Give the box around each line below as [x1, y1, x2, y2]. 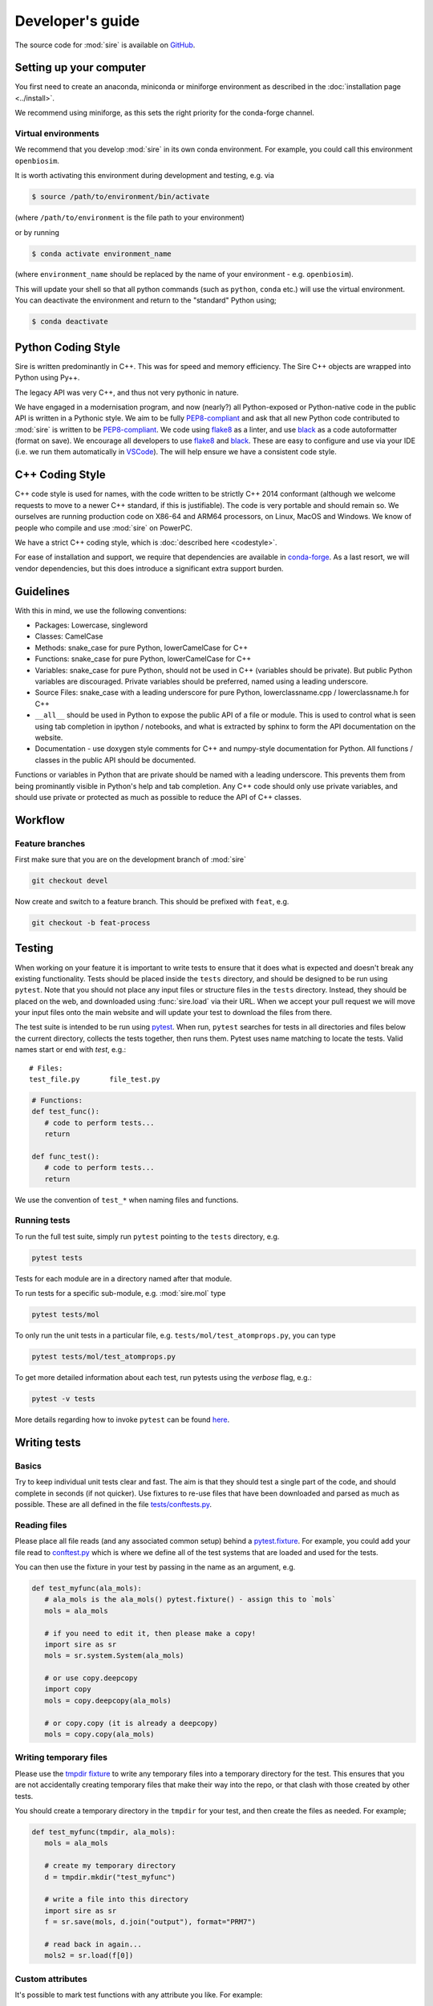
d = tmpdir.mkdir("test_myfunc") [44, 1872, 176, 1882]
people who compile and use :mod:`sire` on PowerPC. [14, 522, 192, 533]
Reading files [14, 1519, 67, 1530]
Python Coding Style [14, 340, 120, 354]
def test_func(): [31, 1107, 100, 1116]
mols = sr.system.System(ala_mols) [44, 1651, 184, 1660]
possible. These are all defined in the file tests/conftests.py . [14, 1500, 212, 1509]
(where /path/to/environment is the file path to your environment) [14, 213, 245, 222]
